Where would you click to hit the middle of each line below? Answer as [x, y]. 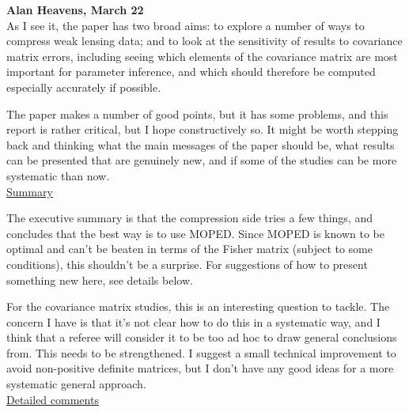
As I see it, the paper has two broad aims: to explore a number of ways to [186, 25]
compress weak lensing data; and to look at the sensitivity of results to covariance [204, 41]
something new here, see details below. [100, 280]
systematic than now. [58, 175]
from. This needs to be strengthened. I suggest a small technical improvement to [201, 352]
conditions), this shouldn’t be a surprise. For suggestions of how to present [187, 264]
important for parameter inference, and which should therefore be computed [191, 72]
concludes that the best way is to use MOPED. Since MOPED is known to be [195, 233]
